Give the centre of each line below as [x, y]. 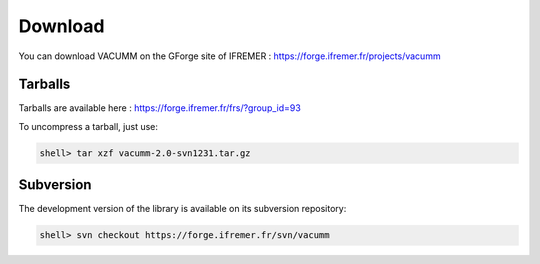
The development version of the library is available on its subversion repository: [182, 209]
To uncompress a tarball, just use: [88, 126]
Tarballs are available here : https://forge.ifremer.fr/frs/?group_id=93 [160, 108]
